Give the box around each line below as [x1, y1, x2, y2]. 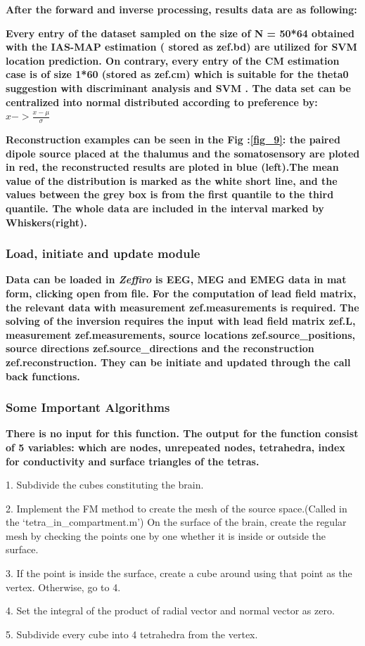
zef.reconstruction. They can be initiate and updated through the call [6, 354, 351, 369]
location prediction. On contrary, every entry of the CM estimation [6, 53, 340, 67]
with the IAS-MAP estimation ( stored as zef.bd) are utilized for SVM [6, 39, 357, 54]
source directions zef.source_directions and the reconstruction [6, 341, 314, 356]
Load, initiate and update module [6, 245, 200, 262]
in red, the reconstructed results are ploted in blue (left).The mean [6, 160, 339, 174]
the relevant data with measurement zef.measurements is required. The [6, 299, 359, 314]
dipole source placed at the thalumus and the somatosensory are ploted [6, 146, 360, 160]
